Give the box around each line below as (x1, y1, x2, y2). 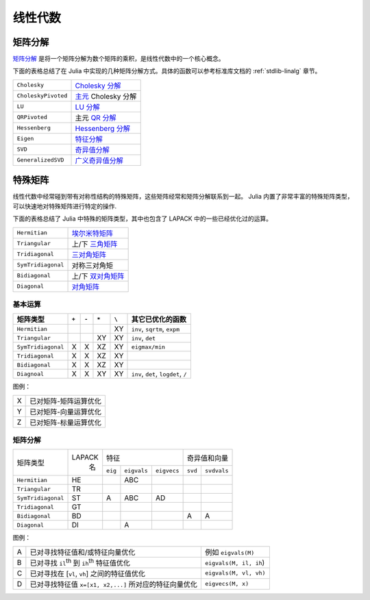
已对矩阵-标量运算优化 (29, 418, 102, 427)
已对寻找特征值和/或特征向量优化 (29, 547, 136, 557)
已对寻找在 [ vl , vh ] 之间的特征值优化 (29, 568, 145, 578)
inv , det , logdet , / (131, 369, 188, 379)
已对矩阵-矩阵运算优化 (29, 396, 102, 405)
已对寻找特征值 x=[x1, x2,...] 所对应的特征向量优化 (29, 579, 198, 589)
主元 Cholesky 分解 (75, 91, 137, 101)
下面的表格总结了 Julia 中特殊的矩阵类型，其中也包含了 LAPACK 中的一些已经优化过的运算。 (12, 214, 272, 223)
